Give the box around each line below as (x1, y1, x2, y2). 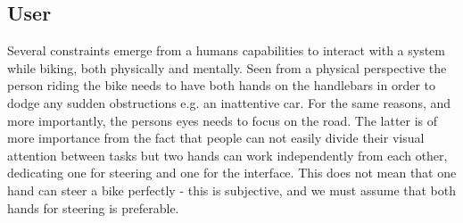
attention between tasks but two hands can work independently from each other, (7, 145, 448, 164)
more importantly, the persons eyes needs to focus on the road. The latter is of (7, 111, 438, 129)
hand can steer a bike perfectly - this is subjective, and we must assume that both (7, 180, 457, 199)
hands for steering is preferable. (7, 198, 179, 217)
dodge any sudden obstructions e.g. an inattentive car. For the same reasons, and (7, 93, 451, 111)
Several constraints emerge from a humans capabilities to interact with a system (7, 41, 445, 60)
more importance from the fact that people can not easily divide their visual (7, 128, 425, 147)
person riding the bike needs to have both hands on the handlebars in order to (7, 76, 436, 95)
